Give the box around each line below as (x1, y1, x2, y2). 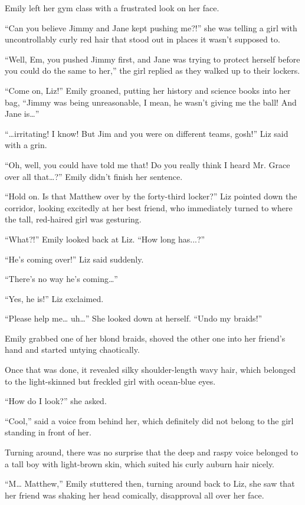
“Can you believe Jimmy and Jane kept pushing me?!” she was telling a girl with (5, 21, 297, 34)
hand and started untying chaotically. (5, 343, 140, 356)
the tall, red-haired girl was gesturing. (5, 213, 142, 225)
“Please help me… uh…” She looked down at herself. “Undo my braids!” (5, 312, 263, 324)
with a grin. (5, 139, 47, 151)
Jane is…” (5, 107, 40, 120)
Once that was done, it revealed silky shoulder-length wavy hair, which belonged (5, 363, 296, 376)
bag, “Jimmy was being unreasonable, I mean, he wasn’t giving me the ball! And (5, 96, 297, 108)
